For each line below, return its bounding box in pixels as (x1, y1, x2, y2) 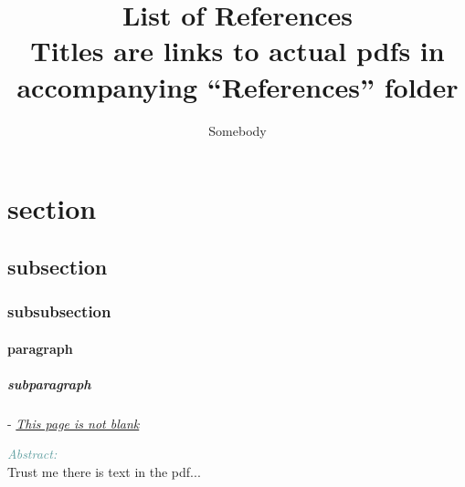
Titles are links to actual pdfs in (30, 32, 445, 69)
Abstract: (7, 444, 58, 463)
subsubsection (7, 299, 111, 322)
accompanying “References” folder (16, 67, 459, 105)
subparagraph (7, 374, 91, 393)
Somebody (208, 120, 267, 140)
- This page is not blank (7, 413, 140, 432)
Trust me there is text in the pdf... (7, 461, 201, 481)
